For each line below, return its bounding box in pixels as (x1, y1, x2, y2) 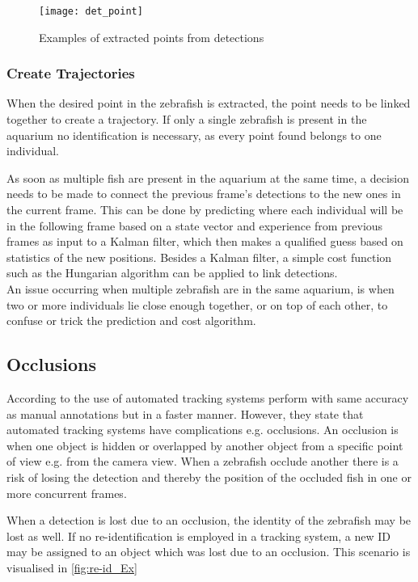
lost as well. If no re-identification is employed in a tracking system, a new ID (6, 527, 391, 544)
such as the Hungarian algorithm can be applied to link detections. (6, 264, 338, 281)
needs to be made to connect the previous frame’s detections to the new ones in (6, 185, 401, 202)
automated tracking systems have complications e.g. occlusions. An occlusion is (6, 421, 399, 438)
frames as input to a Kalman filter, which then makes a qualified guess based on (6, 233, 403, 250)
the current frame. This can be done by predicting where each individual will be (6, 201, 403, 218)
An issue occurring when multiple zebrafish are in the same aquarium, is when (6, 280, 395, 297)
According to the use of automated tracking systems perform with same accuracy (6, 389, 409, 406)
